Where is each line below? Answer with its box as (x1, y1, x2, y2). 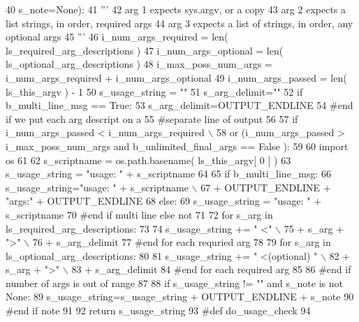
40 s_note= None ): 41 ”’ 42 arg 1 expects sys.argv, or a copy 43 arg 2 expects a (6, 2, 346, 16)
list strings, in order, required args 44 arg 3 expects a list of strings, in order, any (6, 15, 353, 30)
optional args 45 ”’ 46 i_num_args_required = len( (6, 29, 228, 44)
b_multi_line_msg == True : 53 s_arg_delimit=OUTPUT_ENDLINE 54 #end (6, 98, 353, 112)
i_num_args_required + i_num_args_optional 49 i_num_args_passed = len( (6, 70, 347, 85)
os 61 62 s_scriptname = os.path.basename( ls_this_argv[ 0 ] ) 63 (6, 152, 291, 167)
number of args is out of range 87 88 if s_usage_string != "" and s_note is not (6, 275, 343, 290)
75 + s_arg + (284, 221, 344, 235)
